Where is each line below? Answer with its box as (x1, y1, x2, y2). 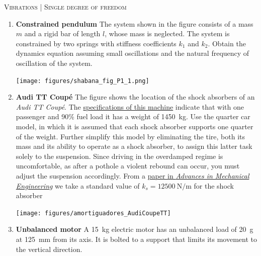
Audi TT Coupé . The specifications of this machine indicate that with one (16, 101, 244, 112)
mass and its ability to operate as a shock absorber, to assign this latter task (16, 141, 252, 151)
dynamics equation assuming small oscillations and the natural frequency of (16, 48, 249, 58)
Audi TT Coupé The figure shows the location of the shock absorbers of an (16, 92, 255, 102)
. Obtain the (208, 38, 246, 48)
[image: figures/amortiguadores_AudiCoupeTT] (16, 209, 171, 217)
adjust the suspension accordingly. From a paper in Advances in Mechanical (16, 170, 249, 181)
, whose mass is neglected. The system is (105, 28, 230, 39)
